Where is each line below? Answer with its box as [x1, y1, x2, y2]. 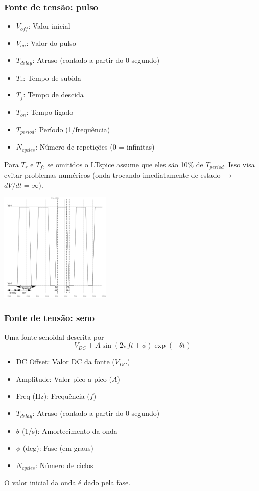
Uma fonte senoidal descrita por [4, 331, 104, 342]
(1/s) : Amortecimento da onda [22, 425, 117, 436]
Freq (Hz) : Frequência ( [16, 390, 90, 401]
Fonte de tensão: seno [4, 311, 95, 324]
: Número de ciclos [35, 459, 93, 470]
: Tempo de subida [23, 72, 81, 83]
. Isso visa [224, 159, 255, 169]
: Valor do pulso [26, 37, 76, 48]
